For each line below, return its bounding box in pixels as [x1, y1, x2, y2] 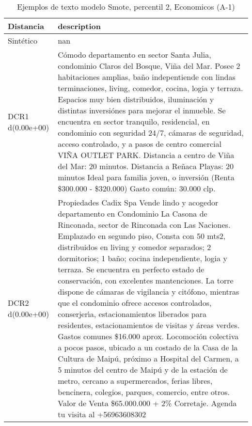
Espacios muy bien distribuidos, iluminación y [58, 94, 214, 105]
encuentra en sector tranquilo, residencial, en [58, 116, 210, 127]
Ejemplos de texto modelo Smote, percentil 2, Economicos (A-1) [17, 1, 235, 12]
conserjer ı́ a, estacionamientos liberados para [58, 308, 207, 319]
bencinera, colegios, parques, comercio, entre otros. [58, 386, 230, 397]
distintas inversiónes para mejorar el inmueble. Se [58, 105, 226, 116]
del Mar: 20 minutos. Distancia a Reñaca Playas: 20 [58, 160, 234, 172]
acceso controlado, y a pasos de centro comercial [58, 138, 221, 149]
